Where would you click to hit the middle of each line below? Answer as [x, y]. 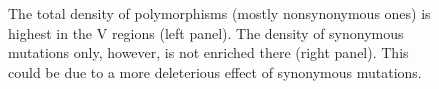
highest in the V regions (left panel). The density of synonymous [206, 32]
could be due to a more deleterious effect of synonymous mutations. [215, 71]
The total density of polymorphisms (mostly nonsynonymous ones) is [219, 13]
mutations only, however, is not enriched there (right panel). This [208, 52]
